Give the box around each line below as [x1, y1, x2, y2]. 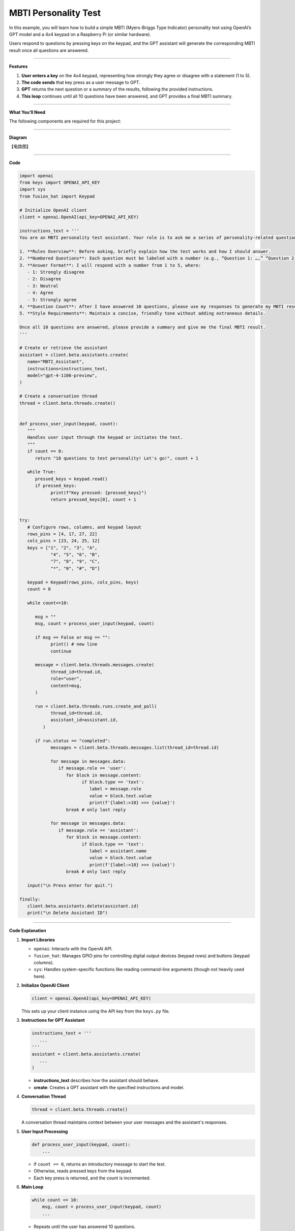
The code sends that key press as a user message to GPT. [21, 79, 140, 85]
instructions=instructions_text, [27, 366, 108, 371]
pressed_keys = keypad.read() [35, 476, 108, 482]
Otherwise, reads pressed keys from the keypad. [33, 1168, 133, 1174]
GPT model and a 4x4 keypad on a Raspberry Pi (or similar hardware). [9, 31, 151, 37]
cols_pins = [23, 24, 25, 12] [27, 538, 100, 544]
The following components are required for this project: [9, 118, 121, 124]
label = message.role [89, 786, 142, 792]
